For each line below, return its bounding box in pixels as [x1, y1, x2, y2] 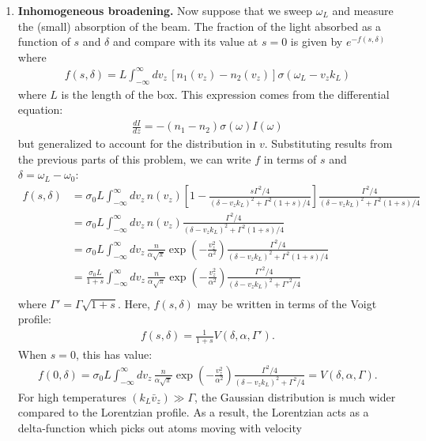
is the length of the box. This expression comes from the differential [61, 85, 390, 102]
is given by [290, 33, 343, 50]
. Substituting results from [264, 135, 393, 152]
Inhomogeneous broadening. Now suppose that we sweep [17, 2, 313, 18]
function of [17, 33, 70, 50]
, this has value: [75, 346, 153, 363]
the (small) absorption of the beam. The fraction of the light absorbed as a [17, 17, 382, 34]
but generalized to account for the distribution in [17, 135, 256, 152]
